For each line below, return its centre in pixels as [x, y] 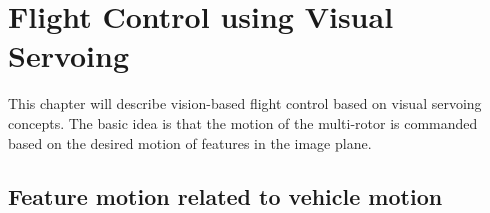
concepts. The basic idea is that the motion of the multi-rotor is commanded [243, 122]
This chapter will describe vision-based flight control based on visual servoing [245, 103]
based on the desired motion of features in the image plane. [190, 142]
